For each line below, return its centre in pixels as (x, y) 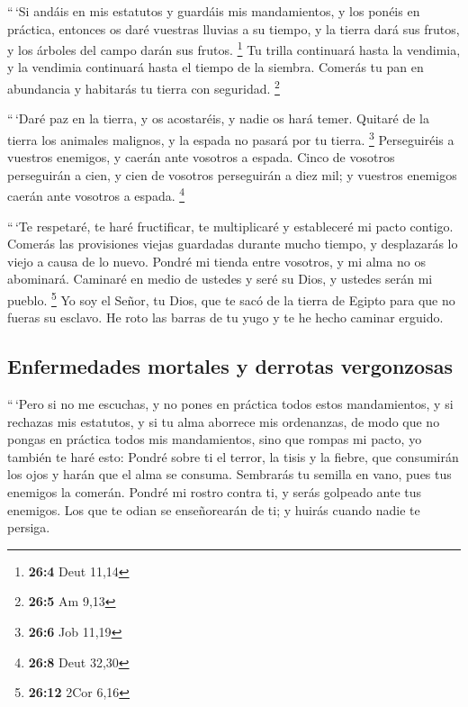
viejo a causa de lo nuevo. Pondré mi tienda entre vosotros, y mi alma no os (216, 261)
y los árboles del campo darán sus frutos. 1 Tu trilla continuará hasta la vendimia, (234, 48)
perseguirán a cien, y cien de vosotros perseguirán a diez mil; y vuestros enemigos (232, 174)
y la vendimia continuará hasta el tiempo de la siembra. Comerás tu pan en (216, 67)
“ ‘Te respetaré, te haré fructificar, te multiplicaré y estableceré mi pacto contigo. (230, 226)
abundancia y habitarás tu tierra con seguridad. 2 (144, 87)
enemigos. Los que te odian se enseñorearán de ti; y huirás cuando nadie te (214, 509)
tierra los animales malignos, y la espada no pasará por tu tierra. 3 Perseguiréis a (231, 138)
